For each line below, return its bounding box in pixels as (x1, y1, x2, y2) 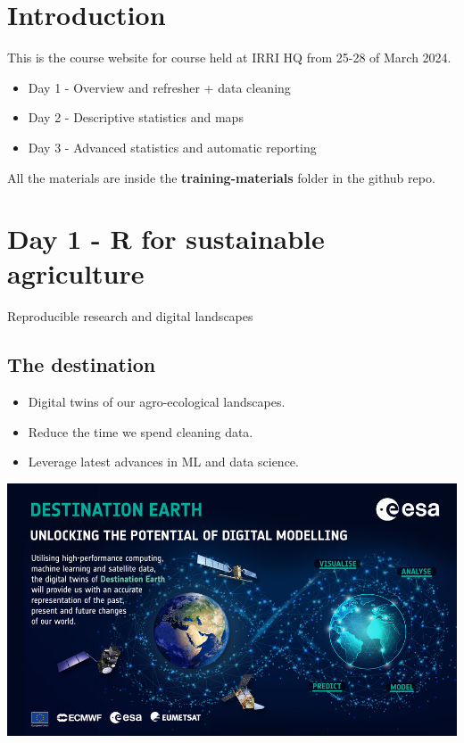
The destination (7, 351, 156, 378)
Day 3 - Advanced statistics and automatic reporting (28, 137, 317, 156)
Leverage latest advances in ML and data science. (28, 452, 299, 471)
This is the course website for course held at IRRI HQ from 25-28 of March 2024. (7, 48, 452, 67)
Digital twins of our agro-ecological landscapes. (28, 392, 286, 411)
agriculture (7, 255, 145, 292)
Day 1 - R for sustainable (7, 220, 325, 257)
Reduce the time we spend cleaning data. (28, 422, 253, 441)
